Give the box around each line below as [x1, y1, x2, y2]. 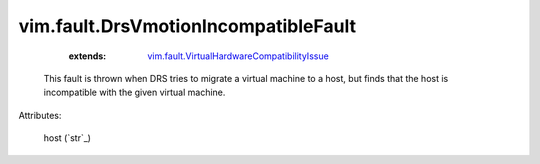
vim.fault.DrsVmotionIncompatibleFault [18, 15, 357, 37]
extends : [68, 50, 107, 62]
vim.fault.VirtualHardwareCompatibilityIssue [147, 50, 329, 62]
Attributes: [18, 109, 62, 121]
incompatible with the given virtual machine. [43, 86, 226, 99]
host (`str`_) [43, 132, 92, 144]
